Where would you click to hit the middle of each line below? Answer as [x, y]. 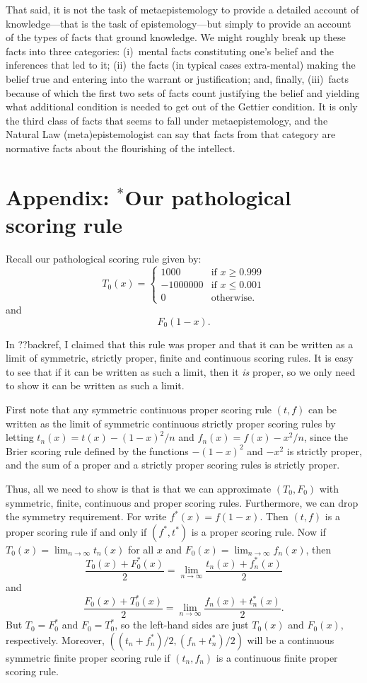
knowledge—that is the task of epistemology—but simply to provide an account [179, 23]
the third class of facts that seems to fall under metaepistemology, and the [167, 120]
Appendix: [58, 196]
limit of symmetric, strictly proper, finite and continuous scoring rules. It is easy [180, 358]
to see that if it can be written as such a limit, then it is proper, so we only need [181, 371]
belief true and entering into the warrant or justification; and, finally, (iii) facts [177, 78]
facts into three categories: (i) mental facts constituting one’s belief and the [170, 51]
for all [141, 549]
